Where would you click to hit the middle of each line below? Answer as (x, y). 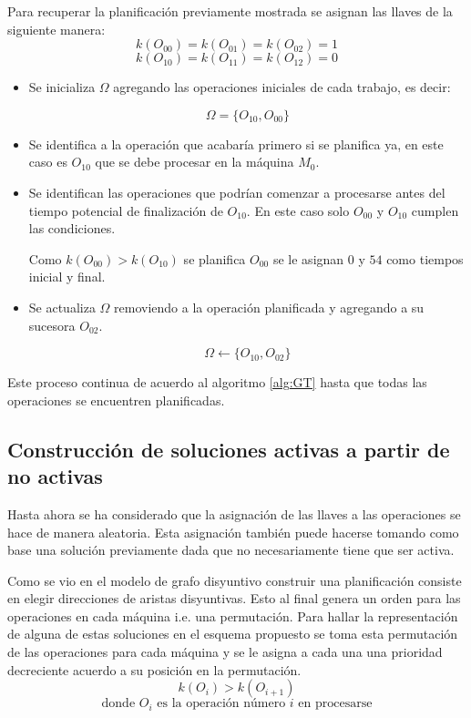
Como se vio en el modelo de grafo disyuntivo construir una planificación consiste (235, 580)
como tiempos (425, 258)
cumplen (435, 210)
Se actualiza (62, 307)
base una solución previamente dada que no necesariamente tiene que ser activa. (231, 550)
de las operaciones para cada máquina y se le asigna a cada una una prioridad (225, 652)
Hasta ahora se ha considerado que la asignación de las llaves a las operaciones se (234, 513)
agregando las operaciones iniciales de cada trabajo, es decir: (282, 87)
